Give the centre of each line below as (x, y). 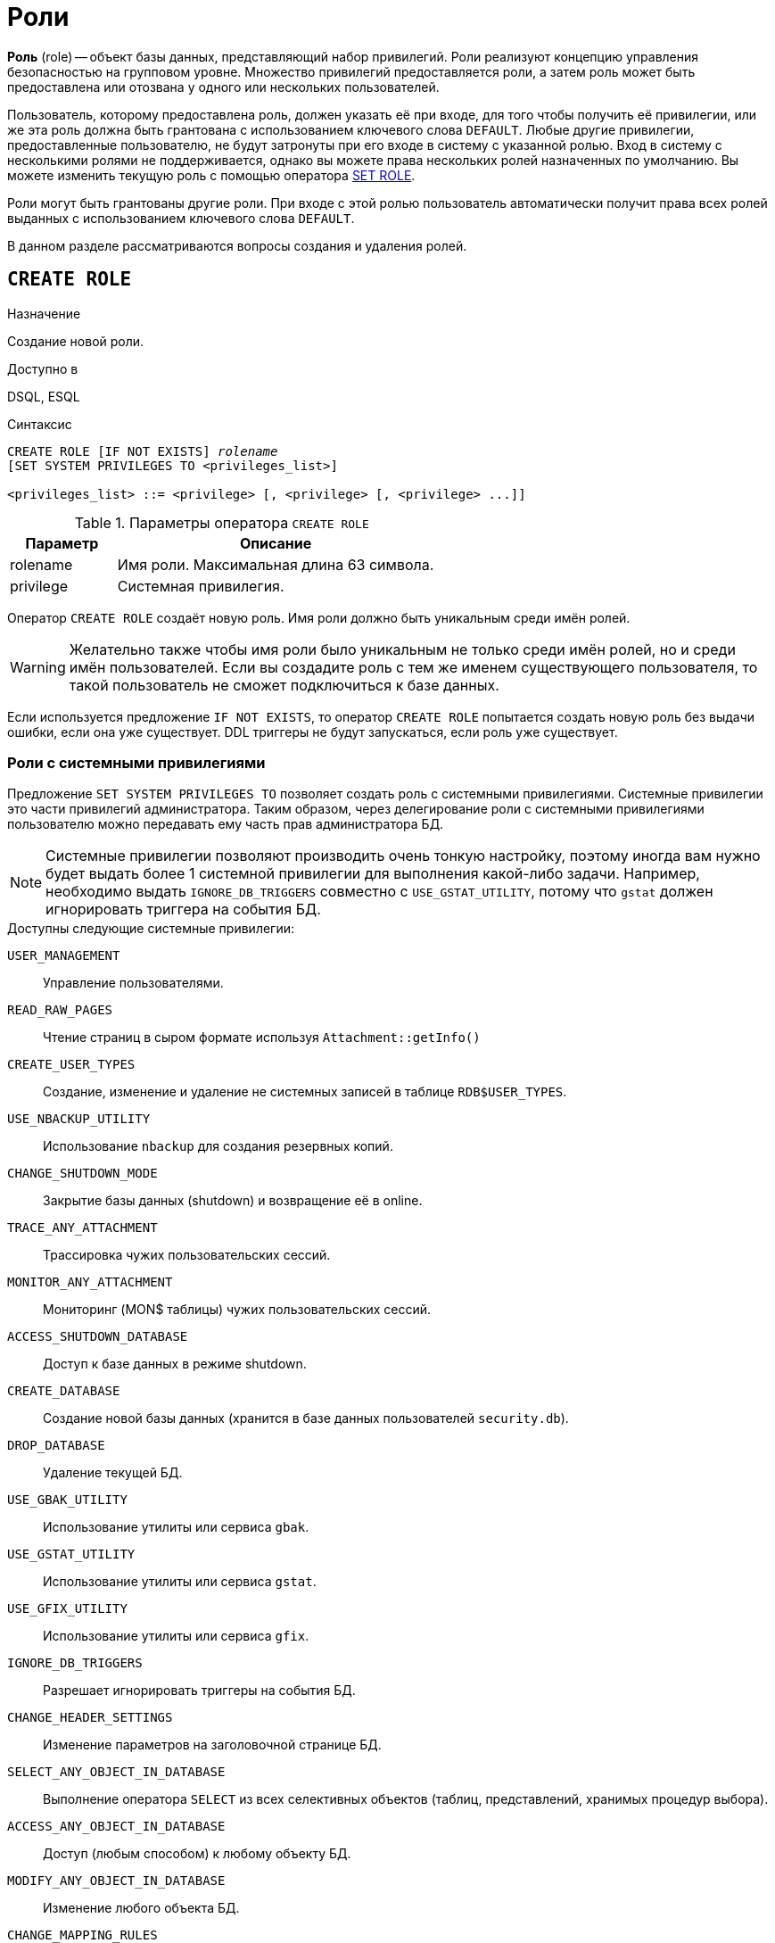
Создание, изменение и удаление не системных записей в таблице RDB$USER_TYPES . (305, 1092)
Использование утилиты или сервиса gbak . (176, 1527)
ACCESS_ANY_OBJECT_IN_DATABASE (116, 1827)
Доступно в (43, 368)
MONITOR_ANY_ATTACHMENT (90, 1282)
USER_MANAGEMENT (64, 956)
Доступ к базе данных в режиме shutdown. (175, 1364)
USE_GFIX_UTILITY (67, 1609)
